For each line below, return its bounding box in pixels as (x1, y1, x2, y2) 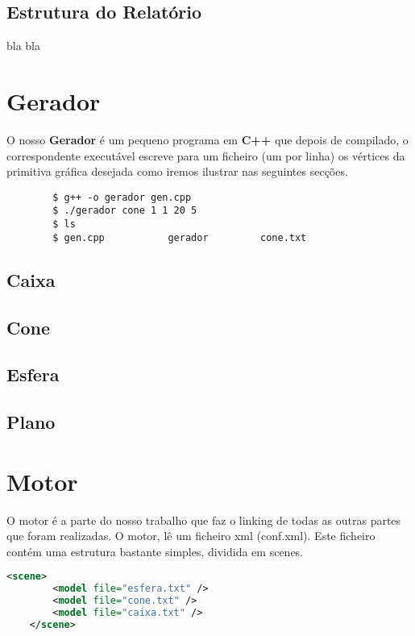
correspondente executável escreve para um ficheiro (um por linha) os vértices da (6, 147, 405, 164)
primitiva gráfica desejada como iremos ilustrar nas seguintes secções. (6, 163, 348, 180)
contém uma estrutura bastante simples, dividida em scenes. (6, 542, 304, 559)
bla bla (6, 37, 41, 54)
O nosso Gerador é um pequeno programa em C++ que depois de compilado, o (6, 131, 409, 148)
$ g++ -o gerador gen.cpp (52, 191, 192, 203)
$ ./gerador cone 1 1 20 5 (52, 205, 197, 217)
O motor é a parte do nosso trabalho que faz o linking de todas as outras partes (6, 511, 401, 528)
